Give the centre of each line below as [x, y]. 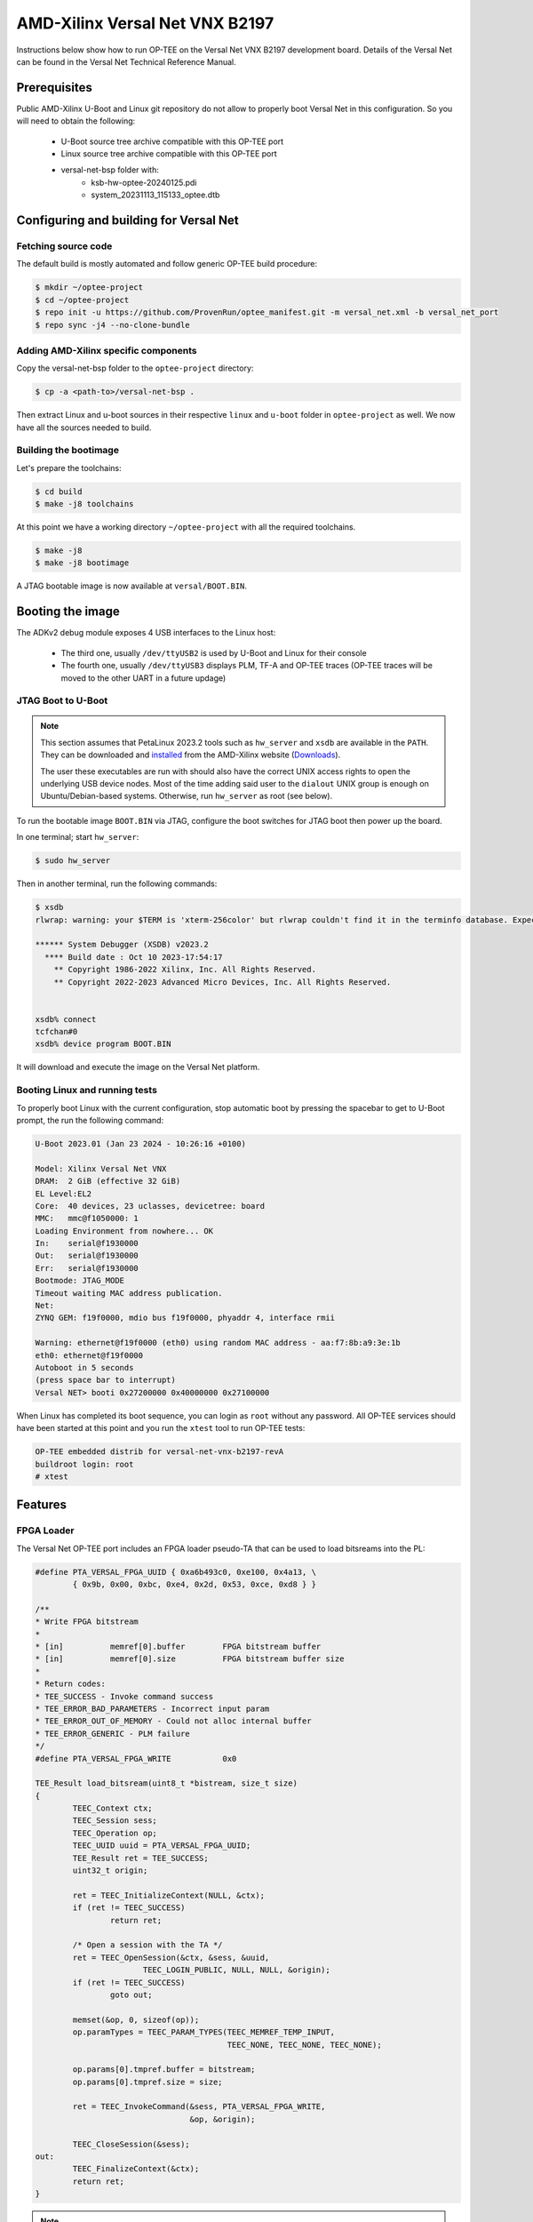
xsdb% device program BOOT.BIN [103, 1044]
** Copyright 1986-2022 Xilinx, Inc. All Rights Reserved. [185, 970]
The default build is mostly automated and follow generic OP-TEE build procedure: [167, 264]
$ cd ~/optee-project [82, 300]
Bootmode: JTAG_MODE [80, 1281]
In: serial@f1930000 [87, 1243]
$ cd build [59, 492]
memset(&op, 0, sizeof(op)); [136, 2019]
